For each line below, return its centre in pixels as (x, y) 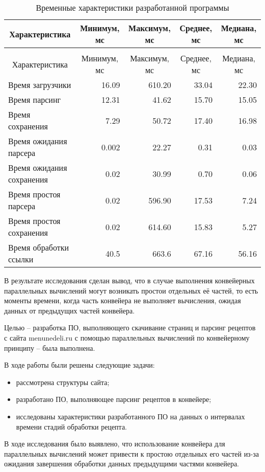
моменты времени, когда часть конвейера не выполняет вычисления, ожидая (123, 300)
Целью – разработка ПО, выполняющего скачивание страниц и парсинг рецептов (130, 328)
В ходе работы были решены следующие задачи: (79, 365)
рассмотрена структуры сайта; (63, 382)
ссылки (21, 259)
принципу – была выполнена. (50, 347)
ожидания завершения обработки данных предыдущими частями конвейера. (122, 464)
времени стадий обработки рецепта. (71, 426)
